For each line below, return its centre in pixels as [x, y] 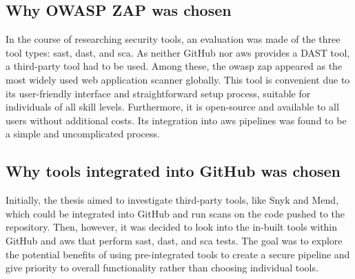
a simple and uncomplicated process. [83, 134]
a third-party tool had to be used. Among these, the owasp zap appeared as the [174, 66]
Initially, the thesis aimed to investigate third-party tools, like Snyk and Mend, [172, 200]
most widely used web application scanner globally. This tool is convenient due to [178, 79]
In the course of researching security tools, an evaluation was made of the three [173, 39]
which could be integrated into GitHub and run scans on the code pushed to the [175, 213]
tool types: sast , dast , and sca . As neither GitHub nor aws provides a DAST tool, [178, 52]
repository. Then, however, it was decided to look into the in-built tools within [172, 227]
